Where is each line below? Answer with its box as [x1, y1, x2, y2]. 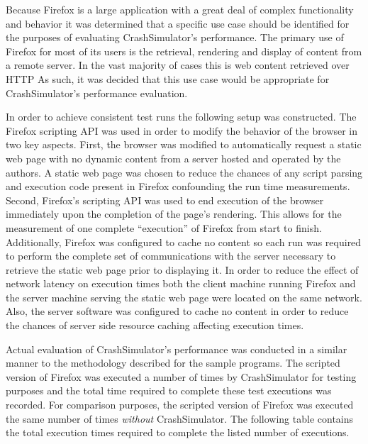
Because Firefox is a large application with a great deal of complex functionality [6, 2, 354, 16]
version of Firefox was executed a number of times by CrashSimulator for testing [6, 369, 357, 384]
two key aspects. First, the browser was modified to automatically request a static [6, 137, 362, 152]
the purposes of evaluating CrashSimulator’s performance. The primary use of [6, 30, 344, 45]
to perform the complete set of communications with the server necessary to [6, 248, 336, 263]
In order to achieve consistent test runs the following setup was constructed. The [6, 109, 357, 124]
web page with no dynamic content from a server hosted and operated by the [6, 150, 341, 165]
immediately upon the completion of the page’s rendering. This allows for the [6, 206, 342, 221]
